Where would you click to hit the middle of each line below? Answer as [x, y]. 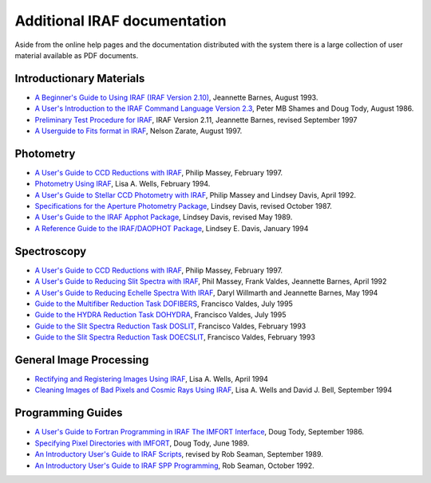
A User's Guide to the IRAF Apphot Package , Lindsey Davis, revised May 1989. [164, 217]
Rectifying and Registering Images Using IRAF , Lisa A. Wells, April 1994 [152, 379]
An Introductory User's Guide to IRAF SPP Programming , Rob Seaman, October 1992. [174, 465]
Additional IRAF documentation [121, 21]
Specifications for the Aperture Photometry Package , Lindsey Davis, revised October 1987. [184, 206]
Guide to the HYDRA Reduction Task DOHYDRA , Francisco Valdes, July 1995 [160, 315]
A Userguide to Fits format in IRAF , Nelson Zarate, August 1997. [138, 131]
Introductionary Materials [80, 79]
